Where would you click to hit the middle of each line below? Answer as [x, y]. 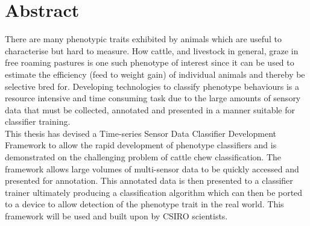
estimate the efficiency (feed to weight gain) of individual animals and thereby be [155, 74]
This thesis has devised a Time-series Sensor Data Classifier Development [141, 133]
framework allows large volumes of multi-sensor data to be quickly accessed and [152, 168]
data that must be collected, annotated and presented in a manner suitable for [150, 109]
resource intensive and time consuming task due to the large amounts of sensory [153, 98]
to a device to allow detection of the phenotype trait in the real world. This [144, 204]
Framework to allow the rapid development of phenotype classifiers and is [141, 145]
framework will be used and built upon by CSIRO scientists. [116, 216]
